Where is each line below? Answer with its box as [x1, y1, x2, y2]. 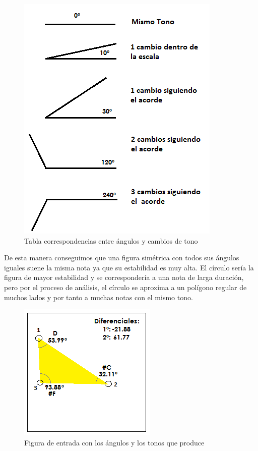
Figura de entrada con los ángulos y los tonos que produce [24, 437, 205, 447]
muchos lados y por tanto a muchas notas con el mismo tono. [4, 292, 193, 302]
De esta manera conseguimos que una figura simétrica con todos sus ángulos [4, 252, 239, 263]
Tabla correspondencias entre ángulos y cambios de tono [24, 235, 198, 246]
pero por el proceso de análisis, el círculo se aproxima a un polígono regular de [4, 281, 247, 292]
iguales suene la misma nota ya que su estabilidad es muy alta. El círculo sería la [4, 262, 254, 272]
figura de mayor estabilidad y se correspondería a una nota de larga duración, [4, 272, 244, 283]
